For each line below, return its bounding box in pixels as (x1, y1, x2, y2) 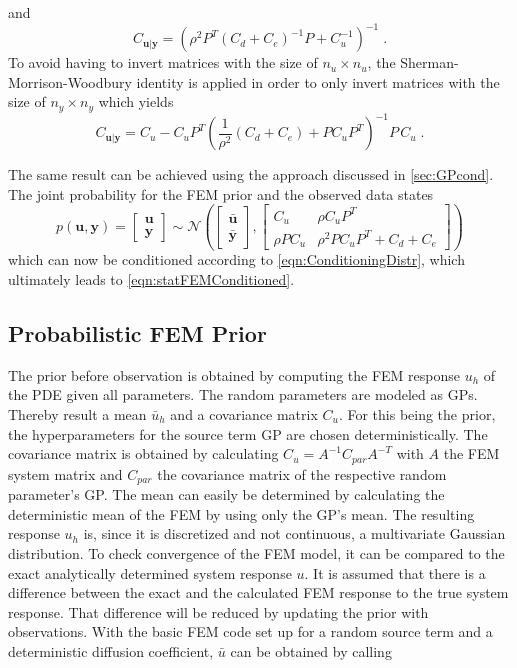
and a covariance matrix (170, 404, 318, 425)
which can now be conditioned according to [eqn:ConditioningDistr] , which (8, 249, 465, 270)
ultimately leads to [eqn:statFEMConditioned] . (8, 269, 295, 290)
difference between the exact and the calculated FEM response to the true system (8, 582, 509, 603)
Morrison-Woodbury (8, 71, 132, 92)
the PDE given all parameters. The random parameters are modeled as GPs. (8, 384, 478, 405)
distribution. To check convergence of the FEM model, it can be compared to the (8, 542, 505, 563)
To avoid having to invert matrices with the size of (8, 52, 318, 73)
